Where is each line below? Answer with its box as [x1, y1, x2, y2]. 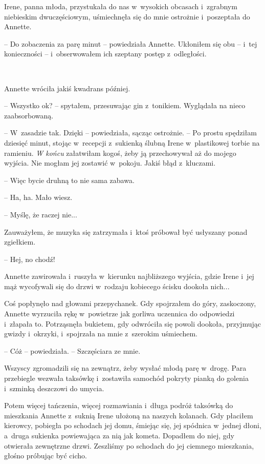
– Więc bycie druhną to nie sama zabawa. [4, 174, 135, 185]
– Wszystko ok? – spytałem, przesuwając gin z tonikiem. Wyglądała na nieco [4, 100, 246, 111]
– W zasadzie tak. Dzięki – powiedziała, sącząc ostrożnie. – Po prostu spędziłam [4, 127, 257, 138]
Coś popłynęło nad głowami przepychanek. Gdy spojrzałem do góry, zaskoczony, [4, 298, 256, 309]
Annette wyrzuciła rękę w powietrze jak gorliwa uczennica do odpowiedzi [4, 308, 235, 319]
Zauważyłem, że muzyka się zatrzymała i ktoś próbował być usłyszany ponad [4, 226, 248, 237]
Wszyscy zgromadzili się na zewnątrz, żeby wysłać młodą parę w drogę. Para [4, 362, 247, 373]
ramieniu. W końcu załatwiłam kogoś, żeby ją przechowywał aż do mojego [4, 147, 236, 158]
